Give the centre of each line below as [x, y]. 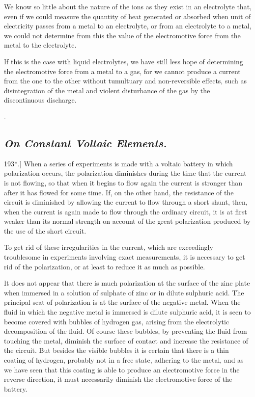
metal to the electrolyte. [40, 45]
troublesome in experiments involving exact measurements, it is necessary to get [125, 257]
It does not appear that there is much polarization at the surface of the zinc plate [127, 283]
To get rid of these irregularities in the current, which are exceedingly [109, 247]
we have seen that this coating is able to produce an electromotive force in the [122, 369]
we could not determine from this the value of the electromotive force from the [122, 35]
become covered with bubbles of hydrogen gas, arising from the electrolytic [117, 321]
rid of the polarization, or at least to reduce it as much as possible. [105, 266]
